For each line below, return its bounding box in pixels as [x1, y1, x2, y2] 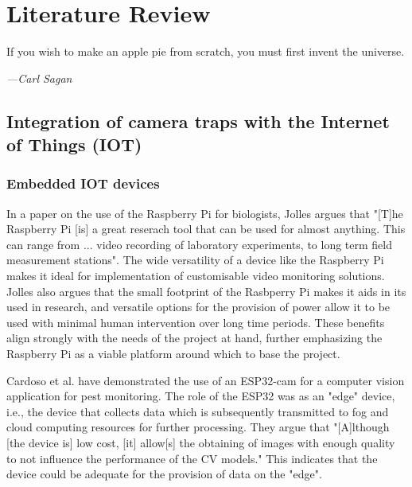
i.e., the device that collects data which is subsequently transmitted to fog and [6, 403, 389, 419]
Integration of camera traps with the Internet [6, 108, 390, 133]
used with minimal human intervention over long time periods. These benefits [6, 314, 385, 330]
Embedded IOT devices [6, 173, 160, 193]
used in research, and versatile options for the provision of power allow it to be [6, 298, 391, 315]
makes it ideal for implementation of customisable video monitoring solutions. [6, 267, 385, 284]
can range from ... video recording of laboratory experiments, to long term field [6, 236, 392, 252]
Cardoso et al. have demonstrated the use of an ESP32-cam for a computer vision [6, 372, 405, 388]
